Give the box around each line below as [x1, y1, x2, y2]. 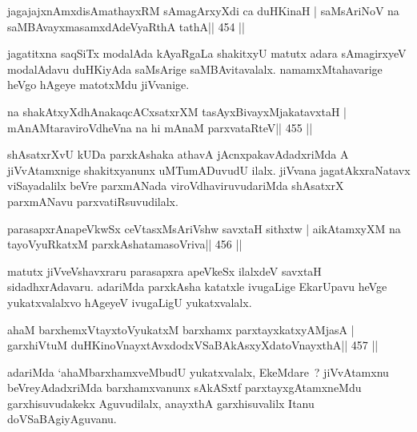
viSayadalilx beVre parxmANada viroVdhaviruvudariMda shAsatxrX [7, 177, 344, 194]
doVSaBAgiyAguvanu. [7, 410, 117, 427]
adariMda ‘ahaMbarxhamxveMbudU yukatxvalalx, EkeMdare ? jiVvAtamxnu [7, 363, 389, 380]
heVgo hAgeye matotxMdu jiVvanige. [7, 76, 190, 93]
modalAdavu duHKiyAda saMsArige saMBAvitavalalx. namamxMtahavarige [7, 60, 383, 77]
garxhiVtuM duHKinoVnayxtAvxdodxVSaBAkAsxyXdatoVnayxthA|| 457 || [7, 337, 379, 353]
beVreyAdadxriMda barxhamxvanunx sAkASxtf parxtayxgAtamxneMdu [7, 379, 362, 396]
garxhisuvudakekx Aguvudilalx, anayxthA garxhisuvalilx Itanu [7, 394, 315, 411]
